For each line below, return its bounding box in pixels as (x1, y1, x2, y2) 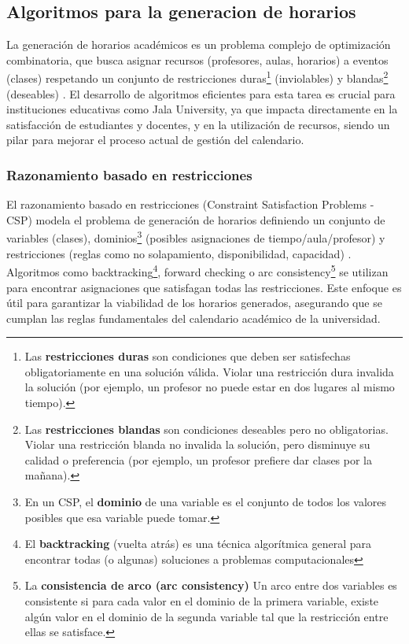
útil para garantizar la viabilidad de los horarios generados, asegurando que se (6, 294, 382, 311)
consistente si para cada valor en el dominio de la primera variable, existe (24, 593, 379, 609)
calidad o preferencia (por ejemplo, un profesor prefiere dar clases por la (24, 451, 373, 468)
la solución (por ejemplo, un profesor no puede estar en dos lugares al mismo (24, 379, 395, 395)
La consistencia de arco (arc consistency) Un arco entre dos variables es (24, 577, 397, 594)
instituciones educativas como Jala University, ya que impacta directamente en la (6, 101, 398, 117)
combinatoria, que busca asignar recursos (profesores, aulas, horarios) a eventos (6, 51, 389, 68)
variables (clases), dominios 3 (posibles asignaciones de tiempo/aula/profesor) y (6, 228, 385, 246)
